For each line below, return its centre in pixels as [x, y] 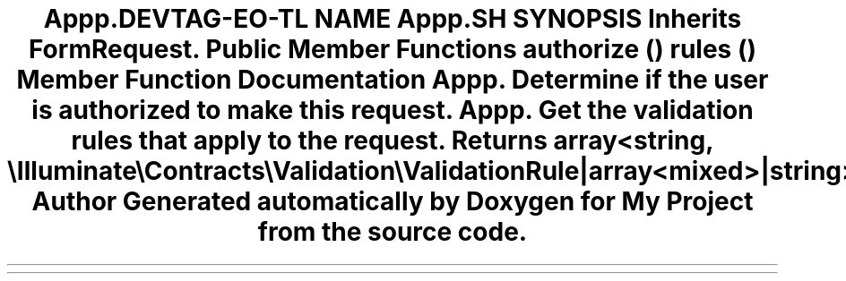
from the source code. [393, 232]
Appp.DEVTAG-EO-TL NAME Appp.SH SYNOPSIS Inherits [393, 19]
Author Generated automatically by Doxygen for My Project [393, 201]
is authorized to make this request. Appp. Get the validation [393, 110]
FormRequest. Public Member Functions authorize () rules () [393, 49]
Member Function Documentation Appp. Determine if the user [393, 80]
